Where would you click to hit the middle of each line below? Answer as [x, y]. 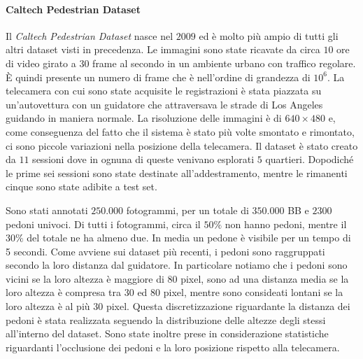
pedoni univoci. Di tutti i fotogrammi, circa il [103, 224]
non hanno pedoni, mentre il [286, 224]
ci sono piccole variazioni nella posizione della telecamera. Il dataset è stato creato [182, 145]
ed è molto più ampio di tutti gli [269, 35]
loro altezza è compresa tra [64, 292]
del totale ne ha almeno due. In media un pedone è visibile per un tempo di [189, 238]
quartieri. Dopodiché [309, 159]
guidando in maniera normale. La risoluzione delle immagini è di [144, 118]
